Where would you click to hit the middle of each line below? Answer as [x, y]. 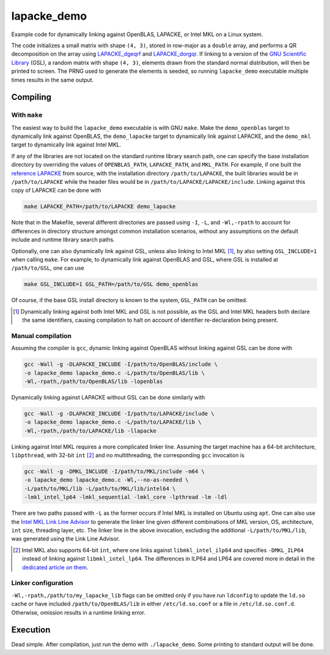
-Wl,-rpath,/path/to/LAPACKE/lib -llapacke [90, 431]
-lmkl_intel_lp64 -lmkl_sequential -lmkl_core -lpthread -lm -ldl [126, 497]
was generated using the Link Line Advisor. [66, 539]
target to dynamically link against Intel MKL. [66, 145]
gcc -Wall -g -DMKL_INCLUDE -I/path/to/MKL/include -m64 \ [114, 471]
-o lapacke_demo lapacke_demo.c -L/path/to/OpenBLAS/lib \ [114, 373]
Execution [31, 630]
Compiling [31, 97]
